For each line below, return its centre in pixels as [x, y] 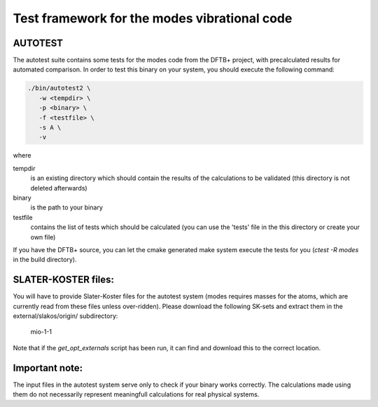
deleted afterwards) [59, 188]
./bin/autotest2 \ [59, 88]
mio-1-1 [41, 332]
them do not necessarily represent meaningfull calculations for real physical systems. [136, 394]
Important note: [48, 368]
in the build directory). [45, 260]
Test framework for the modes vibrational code [153, 18]
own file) [43, 237]
